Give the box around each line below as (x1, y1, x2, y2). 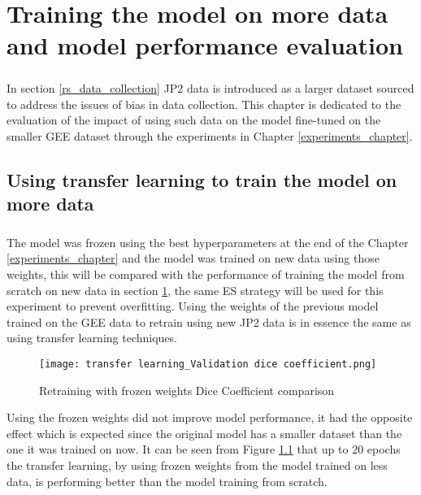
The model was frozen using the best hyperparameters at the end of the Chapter (7, 233, 409, 250)
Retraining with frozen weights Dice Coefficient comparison (39, 381, 335, 398)
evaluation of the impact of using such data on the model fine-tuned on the (7, 111, 381, 128)
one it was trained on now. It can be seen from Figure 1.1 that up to (7, 441, 349, 458)
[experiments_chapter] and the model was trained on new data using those (7, 250, 380, 267)
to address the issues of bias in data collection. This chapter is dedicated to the (7, 95, 401, 112)
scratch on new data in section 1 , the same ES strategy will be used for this (7, 281, 384, 298)
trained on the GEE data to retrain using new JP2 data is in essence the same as (7, 313, 411, 330)
